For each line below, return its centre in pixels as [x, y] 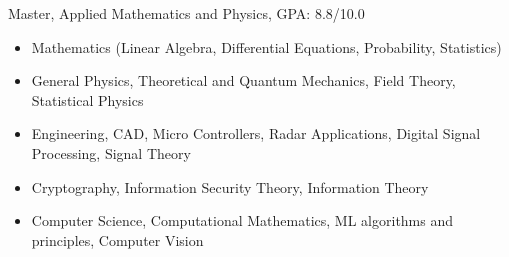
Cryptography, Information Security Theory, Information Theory [230, 186]
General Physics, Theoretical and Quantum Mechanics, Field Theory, [243, 80]
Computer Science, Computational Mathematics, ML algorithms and [242, 220]
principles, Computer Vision [117, 239]
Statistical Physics [87, 99]
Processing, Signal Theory [111, 152]
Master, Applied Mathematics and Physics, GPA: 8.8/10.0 [186, 13]
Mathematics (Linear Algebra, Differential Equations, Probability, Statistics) [266, 46]
